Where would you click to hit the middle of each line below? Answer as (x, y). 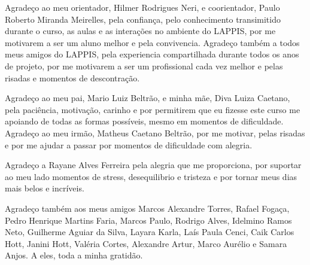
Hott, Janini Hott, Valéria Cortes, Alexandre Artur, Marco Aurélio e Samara (146, 243)
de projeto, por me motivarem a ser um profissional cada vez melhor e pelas (144, 66)
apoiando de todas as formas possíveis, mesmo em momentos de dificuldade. (144, 121)
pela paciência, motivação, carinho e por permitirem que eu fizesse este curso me (153, 109)
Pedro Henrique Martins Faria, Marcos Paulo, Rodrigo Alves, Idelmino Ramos (148, 220)
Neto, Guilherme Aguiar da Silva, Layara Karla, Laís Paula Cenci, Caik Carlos (150, 232)
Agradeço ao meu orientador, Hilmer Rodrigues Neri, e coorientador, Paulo (142, 7)
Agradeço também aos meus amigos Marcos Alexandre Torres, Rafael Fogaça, (147, 208)
